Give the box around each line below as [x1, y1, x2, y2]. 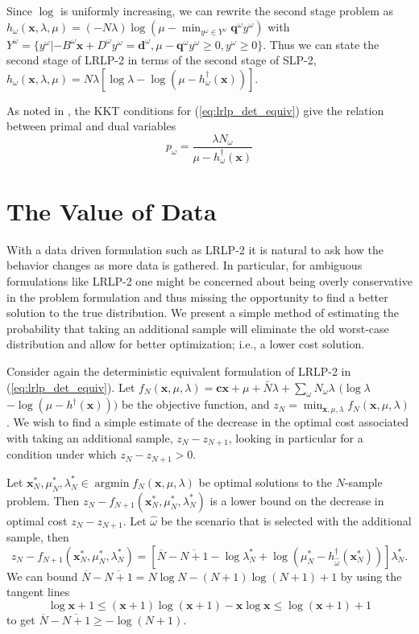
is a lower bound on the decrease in [209, 492, 384, 508]
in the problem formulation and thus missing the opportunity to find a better [6, 288, 388, 305]
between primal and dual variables [6, 117, 176, 134]
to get [6, 611, 35, 628]
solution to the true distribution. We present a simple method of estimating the [6, 304, 400, 321]
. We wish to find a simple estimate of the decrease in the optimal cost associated [6, 414, 409, 430]
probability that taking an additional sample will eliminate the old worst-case [6, 319, 389, 336]
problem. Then [6, 492, 80, 508]
